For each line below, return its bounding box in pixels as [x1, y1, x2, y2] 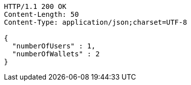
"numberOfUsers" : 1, [12, 42, 96, 50]
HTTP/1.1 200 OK [4, 2, 67, 10]
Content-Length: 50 [4, 10, 79, 18]
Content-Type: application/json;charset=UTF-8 [4, 18, 187, 26]
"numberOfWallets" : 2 [12, 50, 100, 58]
